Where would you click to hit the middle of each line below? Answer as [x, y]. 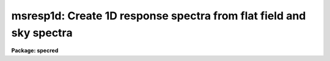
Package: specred [35, 51]
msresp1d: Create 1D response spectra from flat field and [159, 16]
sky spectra [42, 33]
